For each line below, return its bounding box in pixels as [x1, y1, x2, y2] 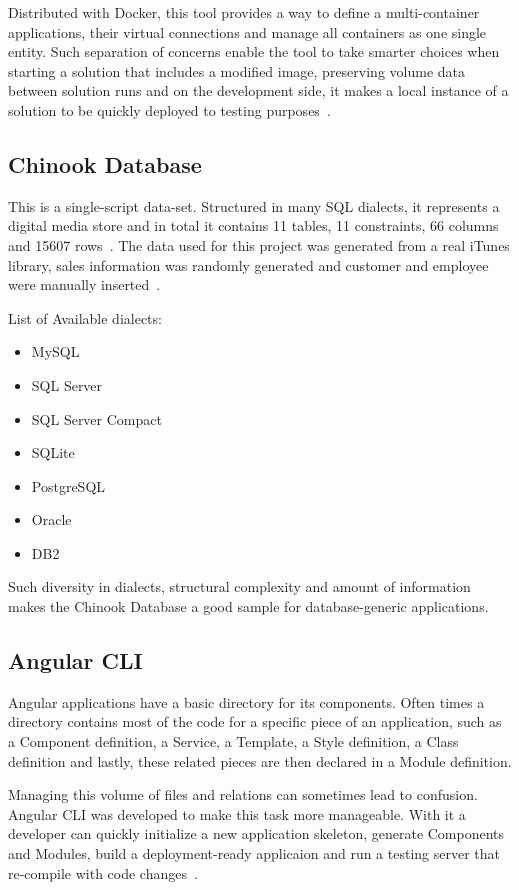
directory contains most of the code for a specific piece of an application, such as [8, 711, 502, 732]
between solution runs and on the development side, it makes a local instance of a [8, 80, 509, 101]
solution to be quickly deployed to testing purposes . [8, 99, 331, 120]
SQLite [31, 442, 75, 463]
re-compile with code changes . [8, 862, 198, 883]
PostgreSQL [31, 475, 106, 496]
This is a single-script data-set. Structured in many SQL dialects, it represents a [8, 195, 500, 216]
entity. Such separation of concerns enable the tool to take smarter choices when [8, 41, 500, 62]
